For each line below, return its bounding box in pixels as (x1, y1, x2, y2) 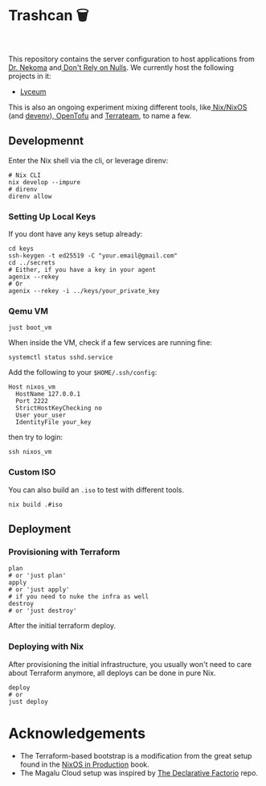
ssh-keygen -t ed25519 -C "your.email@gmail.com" (8, 252, 178, 260)
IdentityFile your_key (15, 418, 92, 426)
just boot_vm (8, 323, 52, 332)
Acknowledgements (8, 724, 146, 743)
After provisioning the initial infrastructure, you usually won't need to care (8, 659, 252, 669)
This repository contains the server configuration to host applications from (8, 54, 256, 64)
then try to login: (8, 432, 63, 442)
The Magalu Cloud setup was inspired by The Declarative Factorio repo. (19, 767, 259, 777)
